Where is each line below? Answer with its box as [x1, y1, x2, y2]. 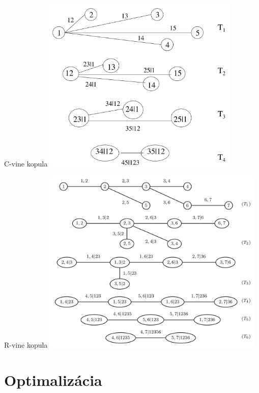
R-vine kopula [4, 339, 48, 350]
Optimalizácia [4, 369, 102, 390]
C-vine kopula [4, 158, 48, 169]
